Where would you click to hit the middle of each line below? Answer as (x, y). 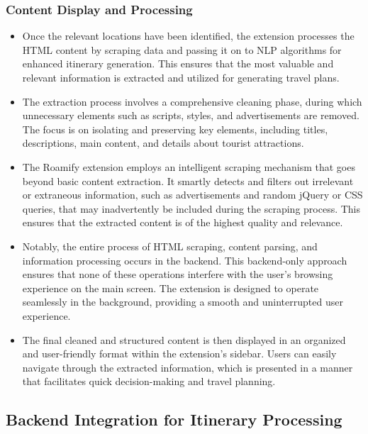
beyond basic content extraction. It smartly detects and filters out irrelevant (188, 180)
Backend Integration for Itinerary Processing (174, 419)
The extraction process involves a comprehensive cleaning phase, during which (192, 101)
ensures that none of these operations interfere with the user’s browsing (178, 274)
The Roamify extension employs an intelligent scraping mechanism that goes (189, 166)
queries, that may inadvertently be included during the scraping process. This (191, 208)
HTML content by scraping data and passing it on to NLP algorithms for (182, 49)
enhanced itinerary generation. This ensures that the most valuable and (178, 63)
